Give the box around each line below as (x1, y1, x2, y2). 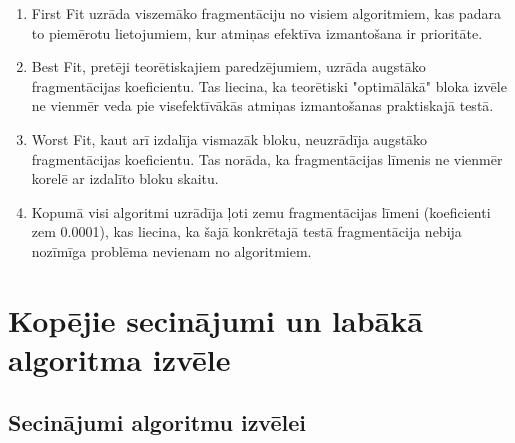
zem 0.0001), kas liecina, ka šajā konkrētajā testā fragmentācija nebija (31, 221, 462, 242)
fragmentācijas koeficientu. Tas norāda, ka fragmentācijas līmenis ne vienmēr (31, 148, 503, 169)
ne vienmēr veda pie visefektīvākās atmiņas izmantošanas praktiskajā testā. (31, 95, 494, 116)
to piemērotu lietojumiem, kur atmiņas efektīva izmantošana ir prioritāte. (31, 22, 483, 43)
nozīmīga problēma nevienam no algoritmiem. (31, 240, 312, 261)
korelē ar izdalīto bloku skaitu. (31, 168, 219, 189)
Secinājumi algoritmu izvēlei (8, 407, 306, 438)
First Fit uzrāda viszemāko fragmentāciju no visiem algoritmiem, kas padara (31, 3, 501, 23)
